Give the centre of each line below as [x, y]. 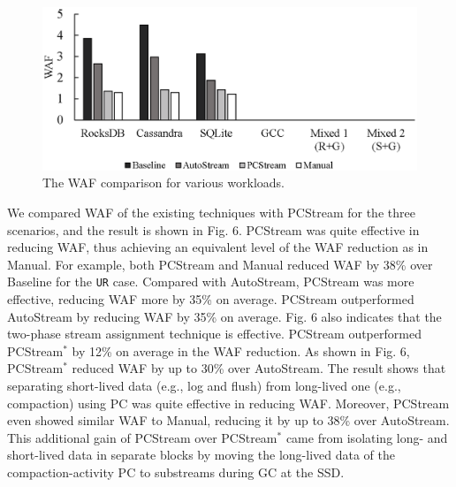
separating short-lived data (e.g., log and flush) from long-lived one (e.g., [204, 386]
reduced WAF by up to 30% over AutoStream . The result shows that [259, 368]
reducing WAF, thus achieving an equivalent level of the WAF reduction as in [218, 247]
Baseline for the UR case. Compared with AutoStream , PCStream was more [211, 282]
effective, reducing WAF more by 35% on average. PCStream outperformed [211, 299]
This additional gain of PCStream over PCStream [142, 437]
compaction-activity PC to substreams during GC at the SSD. [176, 472]
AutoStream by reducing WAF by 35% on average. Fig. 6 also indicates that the [224, 316]
